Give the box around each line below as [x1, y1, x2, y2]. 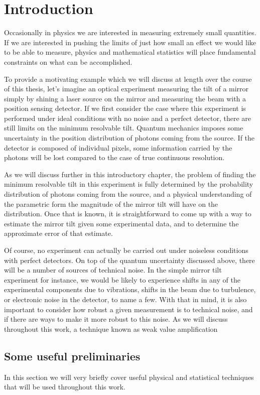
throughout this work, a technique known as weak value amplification [4, 323, 218, 334]
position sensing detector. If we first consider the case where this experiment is [4, 103, 246, 113]
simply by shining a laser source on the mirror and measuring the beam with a [4, 93, 246, 103]
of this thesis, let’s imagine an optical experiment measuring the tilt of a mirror [4, 83, 249, 94]
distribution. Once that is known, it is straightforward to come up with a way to [4, 208, 251, 219]
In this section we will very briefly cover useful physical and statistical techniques [4, 371, 254, 382]
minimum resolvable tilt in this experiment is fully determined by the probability [4, 179, 253, 189]
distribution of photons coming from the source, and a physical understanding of [4, 189, 252, 199]
